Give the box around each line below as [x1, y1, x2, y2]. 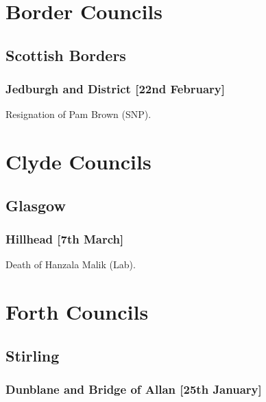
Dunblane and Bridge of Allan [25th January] [5, 381, 262, 398]
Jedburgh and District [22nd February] [5, 80, 226, 97]
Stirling [5, 344, 60, 366]
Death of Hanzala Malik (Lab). [5, 257, 136, 272]
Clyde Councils [5, 147, 152, 176]
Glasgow [5, 194, 66, 215]
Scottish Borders [5, 44, 126, 65]
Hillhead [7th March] [5, 230, 124, 248]
